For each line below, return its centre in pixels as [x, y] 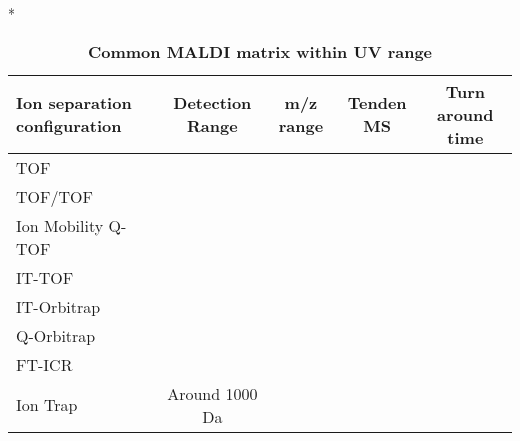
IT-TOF [45, 277]
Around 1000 [212, 393]
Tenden [377, 103]
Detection [212, 103]
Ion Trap [47, 405]
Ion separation [74, 103]
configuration [69, 126]
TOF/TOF [54, 196]
